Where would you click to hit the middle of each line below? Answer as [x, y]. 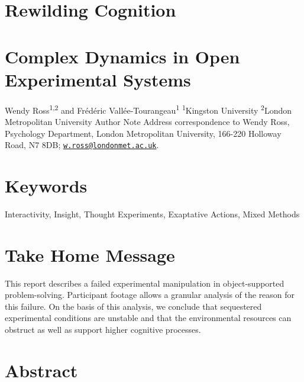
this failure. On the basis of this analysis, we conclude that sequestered [133, 306]
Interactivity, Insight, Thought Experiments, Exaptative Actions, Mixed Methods [152, 214]
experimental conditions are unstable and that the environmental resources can [148, 318]
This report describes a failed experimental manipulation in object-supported [145, 283]
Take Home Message [90, 254]
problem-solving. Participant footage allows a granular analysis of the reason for [150, 295]
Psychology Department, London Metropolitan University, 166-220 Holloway [143, 133]
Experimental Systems [98, 79]
